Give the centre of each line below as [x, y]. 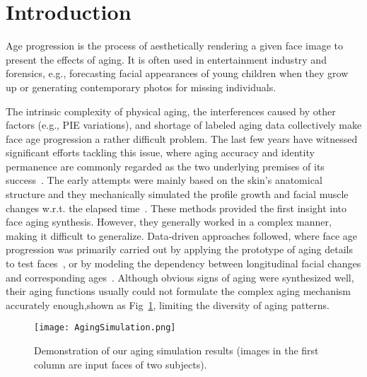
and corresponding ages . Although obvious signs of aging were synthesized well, [180, 277]
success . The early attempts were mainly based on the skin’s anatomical [164, 180]
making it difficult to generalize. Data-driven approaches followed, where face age [182, 235]
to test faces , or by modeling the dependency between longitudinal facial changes [183, 263]
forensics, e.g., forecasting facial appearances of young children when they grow [177, 73]
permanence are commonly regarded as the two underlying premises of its [165, 166]
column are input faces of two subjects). [121, 364]
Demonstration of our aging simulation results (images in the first [176, 350]
